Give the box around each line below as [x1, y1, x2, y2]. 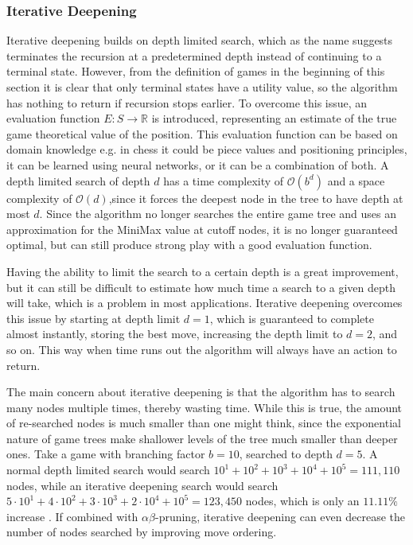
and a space [327, 172, 385, 189]
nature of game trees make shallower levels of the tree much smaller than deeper [6, 430, 398, 446]
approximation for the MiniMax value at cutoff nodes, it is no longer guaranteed [6, 220, 398, 237]
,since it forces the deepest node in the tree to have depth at [108, 189, 403, 206]
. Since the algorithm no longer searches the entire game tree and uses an [39, 205, 397, 222]
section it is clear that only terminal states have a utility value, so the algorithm [6, 79, 398, 95]
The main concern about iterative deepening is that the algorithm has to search [6, 383, 395, 400]
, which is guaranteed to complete [209, 309, 374, 326]
